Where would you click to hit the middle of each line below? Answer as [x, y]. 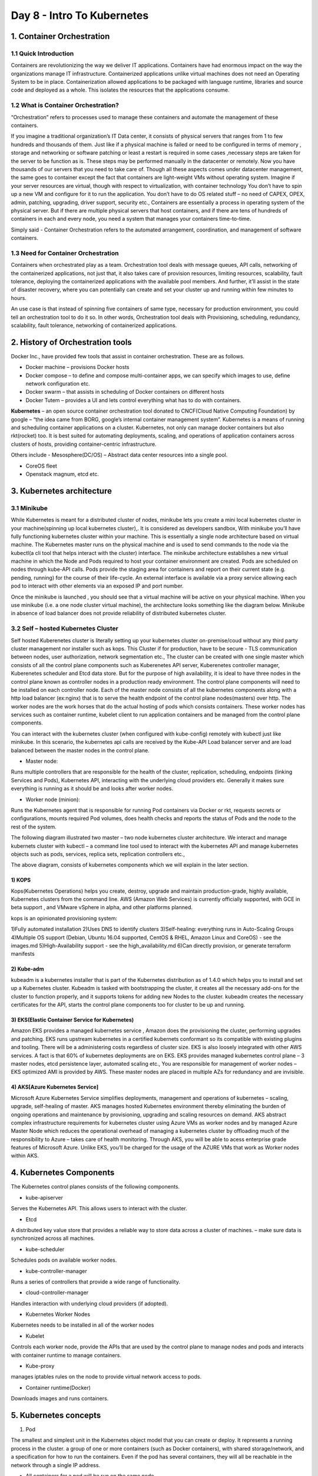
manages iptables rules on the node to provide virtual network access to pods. [106, 1377]
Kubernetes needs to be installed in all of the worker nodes [82, 1325]
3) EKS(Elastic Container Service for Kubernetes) [72, 1020]
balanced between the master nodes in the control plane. [80, 750]
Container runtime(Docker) [58, 1387]
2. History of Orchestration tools [71, 342]
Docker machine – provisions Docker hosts [77, 367]
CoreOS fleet [41, 466]
